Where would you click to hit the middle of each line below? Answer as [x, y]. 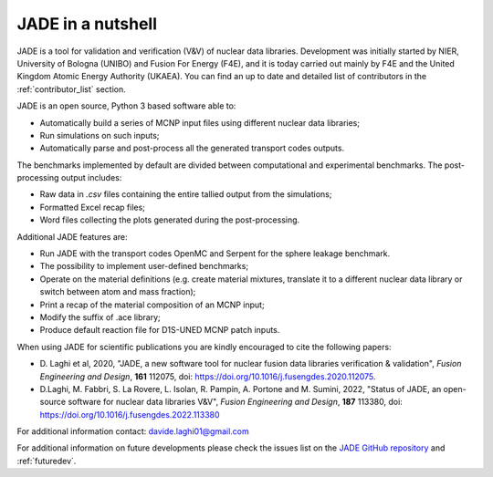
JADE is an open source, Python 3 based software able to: [126, 106]
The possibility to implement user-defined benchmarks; [144, 266]
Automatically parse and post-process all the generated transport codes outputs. [192, 148]
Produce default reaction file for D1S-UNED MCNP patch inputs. [160, 330]
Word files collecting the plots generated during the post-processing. [170, 220]
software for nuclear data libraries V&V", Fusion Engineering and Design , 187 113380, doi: [236, 402]
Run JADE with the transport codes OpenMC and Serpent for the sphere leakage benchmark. [215, 254]
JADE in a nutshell [87, 24]
